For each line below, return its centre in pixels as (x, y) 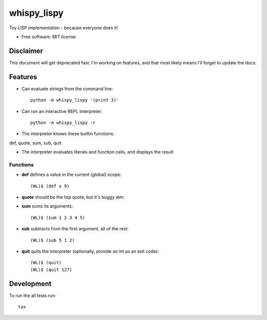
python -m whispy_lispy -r (63, 122)
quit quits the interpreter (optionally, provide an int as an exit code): (90, 251)
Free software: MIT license (49, 37)
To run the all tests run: (33, 295)
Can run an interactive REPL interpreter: (62, 111)
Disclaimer (26, 51)
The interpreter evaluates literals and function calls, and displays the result (97, 152)
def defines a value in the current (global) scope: (71, 175)
